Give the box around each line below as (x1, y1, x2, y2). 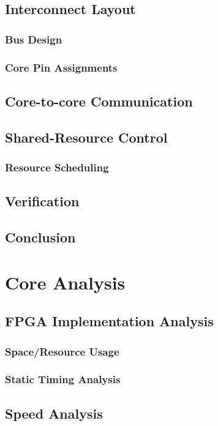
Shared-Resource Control (5, 127, 168, 146)
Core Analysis (5, 269, 126, 294)
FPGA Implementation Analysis (5, 312, 214, 331)
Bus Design (5, 31, 62, 47)
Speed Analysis (5, 403, 103, 422)
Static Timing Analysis (5, 372, 121, 387)
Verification (5, 192, 80, 211)
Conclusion (5, 228, 76, 247)
